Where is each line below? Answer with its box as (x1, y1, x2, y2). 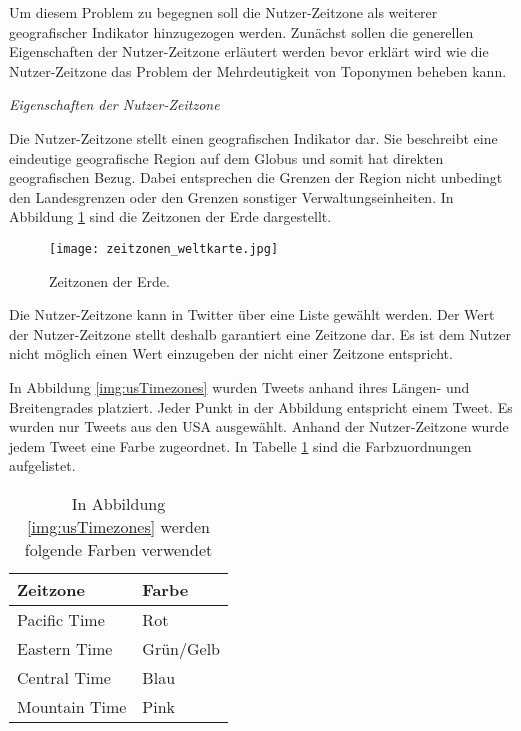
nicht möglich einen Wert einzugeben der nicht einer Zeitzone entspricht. (9, 343, 453, 364)
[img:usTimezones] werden (27, 514, 210, 538)
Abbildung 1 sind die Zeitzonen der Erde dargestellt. (9, 206, 332, 227)
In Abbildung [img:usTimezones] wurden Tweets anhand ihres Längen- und (9, 376, 470, 397)
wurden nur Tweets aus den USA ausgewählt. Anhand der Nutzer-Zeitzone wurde (9, 416, 509, 437)
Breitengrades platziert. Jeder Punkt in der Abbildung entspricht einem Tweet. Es (9, 396, 513, 417)
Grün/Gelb (142, 636, 220, 660)
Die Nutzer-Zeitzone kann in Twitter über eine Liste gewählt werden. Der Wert (9, 304, 495, 325)
